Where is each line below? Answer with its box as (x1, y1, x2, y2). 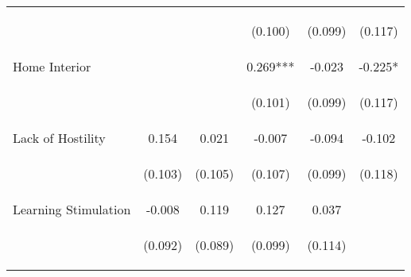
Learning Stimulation (13, 200, 131, 218)
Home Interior (13, 57, 91, 75)
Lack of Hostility (13, 129, 106, 147)
